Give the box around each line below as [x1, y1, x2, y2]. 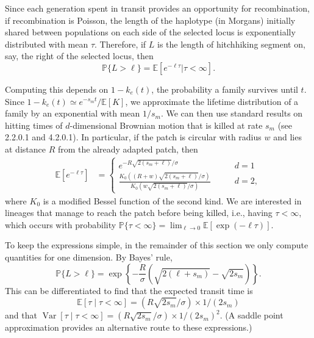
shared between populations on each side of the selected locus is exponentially [5, 26, 296, 38]
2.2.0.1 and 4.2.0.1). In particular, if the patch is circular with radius [5, 131, 262, 143]
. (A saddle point [219, 309, 284, 322]
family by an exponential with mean [5, 107, 140, 120]
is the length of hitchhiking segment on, [157, 37, 305, 50]
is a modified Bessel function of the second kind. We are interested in [43, 194, 302, 207]
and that [5, 309, 37, 322]
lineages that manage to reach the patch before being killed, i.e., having [5, 206, 273, 219]
